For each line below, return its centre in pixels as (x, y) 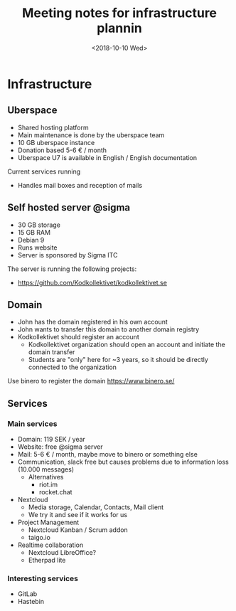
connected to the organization (73, 367)
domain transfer (52, 352)
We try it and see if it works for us (78, 515)
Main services (32, 423)
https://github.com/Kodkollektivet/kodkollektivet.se (92, 282)
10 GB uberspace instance (56, 142)
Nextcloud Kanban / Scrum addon (78, 530)
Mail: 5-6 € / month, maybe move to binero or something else (107, 455)
